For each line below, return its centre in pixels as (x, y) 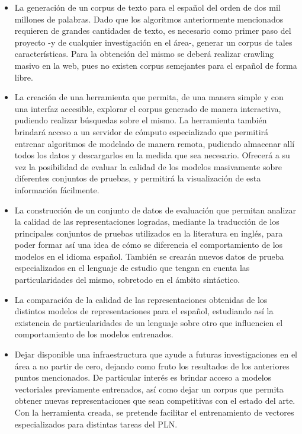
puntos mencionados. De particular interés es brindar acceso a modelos (143, 377)
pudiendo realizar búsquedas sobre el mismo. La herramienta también (141, 120)
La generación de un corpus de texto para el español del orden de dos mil (147, 7)
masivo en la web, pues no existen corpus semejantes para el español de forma (156, 65)
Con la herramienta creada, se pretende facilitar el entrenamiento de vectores (154, 412)
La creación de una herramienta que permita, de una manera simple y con (149, 97)
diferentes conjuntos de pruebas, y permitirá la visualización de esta (138, 178)
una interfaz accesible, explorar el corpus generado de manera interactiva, (148, 108)
